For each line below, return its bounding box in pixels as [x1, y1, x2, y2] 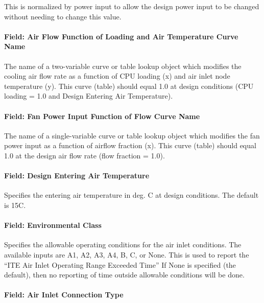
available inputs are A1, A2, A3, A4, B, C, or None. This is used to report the [4, 249, 249, 260]
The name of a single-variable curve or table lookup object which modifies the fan [4, 130, 260, 141]
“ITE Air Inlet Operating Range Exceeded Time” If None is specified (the [4, 259, 236, 270]
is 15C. [4, 199, 26, 210]
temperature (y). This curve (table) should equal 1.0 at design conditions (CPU [4, 80, 254, 91]
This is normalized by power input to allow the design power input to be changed [4, 1, 259, 11]
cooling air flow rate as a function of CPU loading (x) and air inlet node [4, 71, 230, 81]
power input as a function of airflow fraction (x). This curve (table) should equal [4, 140, 256, 151]
